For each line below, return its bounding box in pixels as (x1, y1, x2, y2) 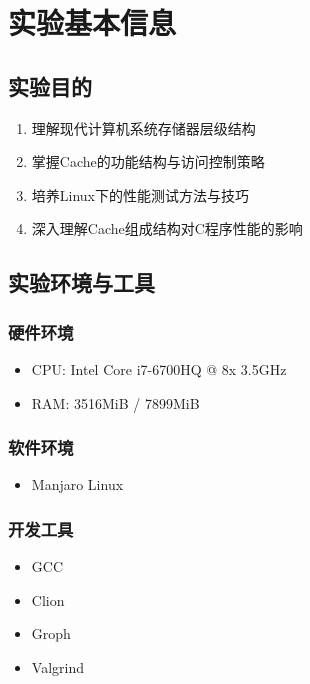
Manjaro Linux (31, 474, 124, 495)
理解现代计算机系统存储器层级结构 (31, 117, 256, 138)
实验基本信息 (8, 2, 177, 43)
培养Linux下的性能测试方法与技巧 (31, 184, 250, 205)
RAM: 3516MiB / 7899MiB (31, 392, 200, 413)
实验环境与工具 (8, 267, 155, 298)
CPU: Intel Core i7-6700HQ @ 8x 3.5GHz (31, 358, 287, 379)
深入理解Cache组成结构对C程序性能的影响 (31, 218, 303, 239)
